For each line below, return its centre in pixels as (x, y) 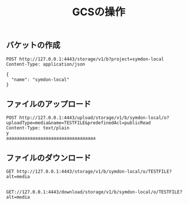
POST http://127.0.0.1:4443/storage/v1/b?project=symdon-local (85, 59)
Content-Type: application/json (46, 64)
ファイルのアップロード (48, 104)
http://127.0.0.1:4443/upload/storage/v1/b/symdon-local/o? (94, 118)
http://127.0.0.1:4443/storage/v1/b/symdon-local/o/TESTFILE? (94, 172)
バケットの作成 (33, 45)
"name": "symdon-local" (40, 80)
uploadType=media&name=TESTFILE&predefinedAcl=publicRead (78, 123)
